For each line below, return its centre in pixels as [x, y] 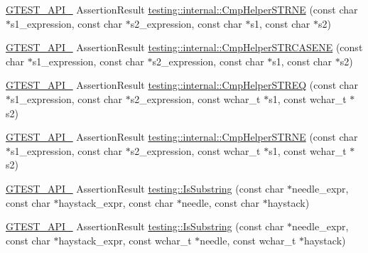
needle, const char [221, 202]
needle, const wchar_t [248, 240]
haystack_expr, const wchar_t [125, 240]
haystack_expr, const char [116, 202]
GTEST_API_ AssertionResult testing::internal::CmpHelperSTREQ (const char [182, 85]
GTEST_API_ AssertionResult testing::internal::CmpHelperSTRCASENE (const [184, 47]
